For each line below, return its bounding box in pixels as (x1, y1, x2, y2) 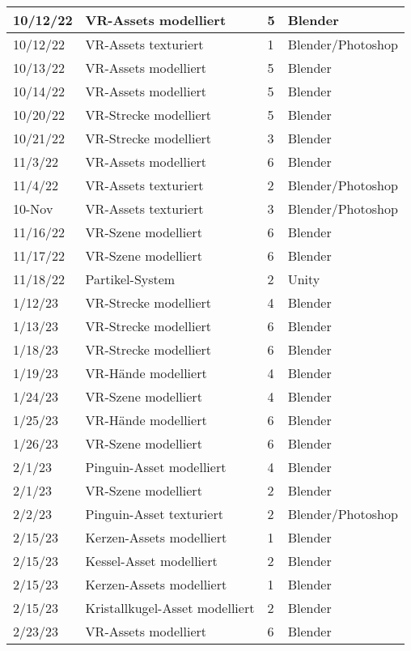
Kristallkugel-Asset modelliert (85, 598, 255, 617)
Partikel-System (85, 270, 176, 288)
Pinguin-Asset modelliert (85, 457, 227, 476)
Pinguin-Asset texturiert (85, 504, 223, 523)
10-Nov (13, 199, 53, 218)
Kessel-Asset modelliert (85, 551, 218, 570)
